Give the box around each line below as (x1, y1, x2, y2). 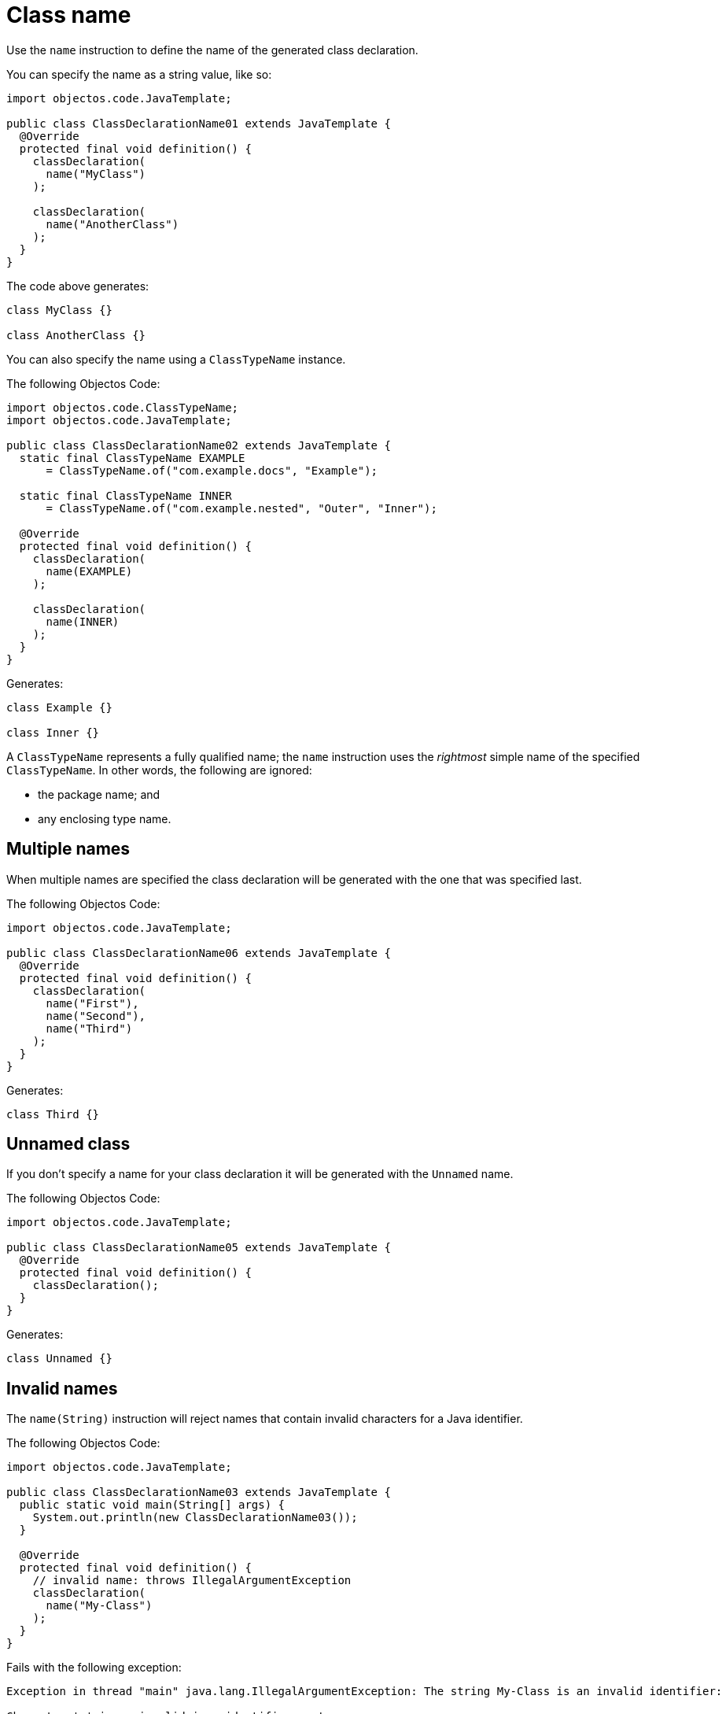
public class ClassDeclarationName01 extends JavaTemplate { (6, 116, 391, 130)
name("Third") (46, 1021, 133, 1035)
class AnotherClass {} (6, 328, 146, 342)
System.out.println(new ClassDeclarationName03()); (32, 1511, 358, 1524)
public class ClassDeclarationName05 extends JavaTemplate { (6, 1241, 391, 1254)
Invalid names (6, 1378, 118, 1398)
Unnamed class (6, 1134, 131, 1154)
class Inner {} (6, 726, 100, 739)
